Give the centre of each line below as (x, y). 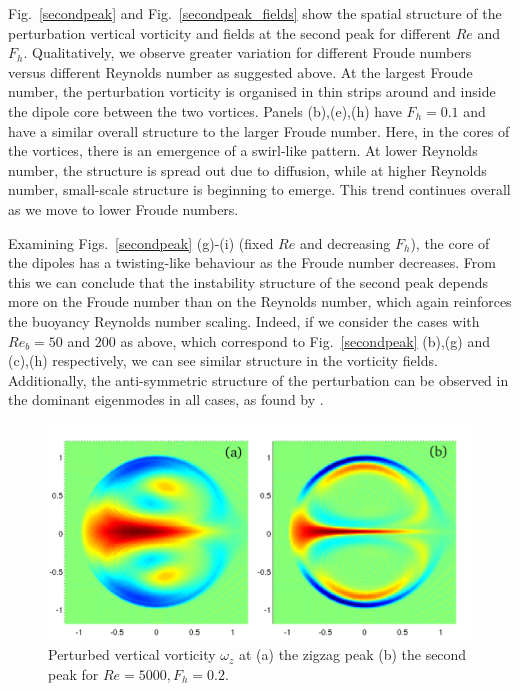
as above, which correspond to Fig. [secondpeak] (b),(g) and (305, 340)
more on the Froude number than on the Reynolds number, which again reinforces (260, 301)
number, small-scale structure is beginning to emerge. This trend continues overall (259, 189)
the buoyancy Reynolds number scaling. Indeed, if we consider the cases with (244, 320)
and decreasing (345, 242)
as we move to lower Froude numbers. (123, 208)
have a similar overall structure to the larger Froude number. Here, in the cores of (259, 130)
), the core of (450, 242)
